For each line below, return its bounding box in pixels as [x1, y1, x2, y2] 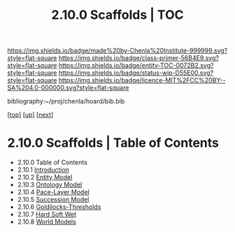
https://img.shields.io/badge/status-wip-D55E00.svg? [58, 68, 214, 77]
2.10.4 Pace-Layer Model [17, 188, 90, 196]
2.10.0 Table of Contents [17, 158, 87, 167]
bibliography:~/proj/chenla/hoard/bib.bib [7, 97, 125, 106]
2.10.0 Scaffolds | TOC [51, 7, 184, 23]
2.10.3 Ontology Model [17, 180, 83, 189]
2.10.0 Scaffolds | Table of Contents [7, 135, 219, 151]
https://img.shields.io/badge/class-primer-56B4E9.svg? [58, 54, 219, 62]
